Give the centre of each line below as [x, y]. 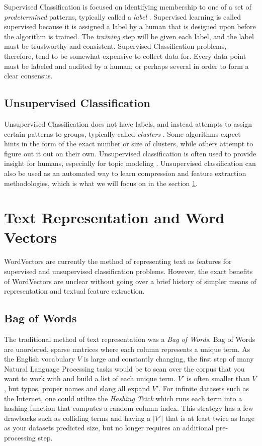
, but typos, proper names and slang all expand [77, 388]
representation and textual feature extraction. [74, 291]
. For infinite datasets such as [204, 388]
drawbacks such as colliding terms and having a [77, 418]
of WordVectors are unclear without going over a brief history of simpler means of [130, 281]
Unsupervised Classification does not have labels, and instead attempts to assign [128, 123]
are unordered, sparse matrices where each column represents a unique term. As [127, 349]
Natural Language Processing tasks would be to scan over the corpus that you [124, 368]
